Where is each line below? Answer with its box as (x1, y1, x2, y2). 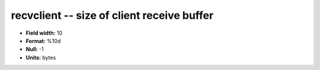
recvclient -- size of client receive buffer (11, 9, 214, 22)
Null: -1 (25, 46, 44, 53)
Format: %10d (25, 37, 61, 44)
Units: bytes (25, 54, 56, 61)
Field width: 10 (25, 29, 63, 36)
